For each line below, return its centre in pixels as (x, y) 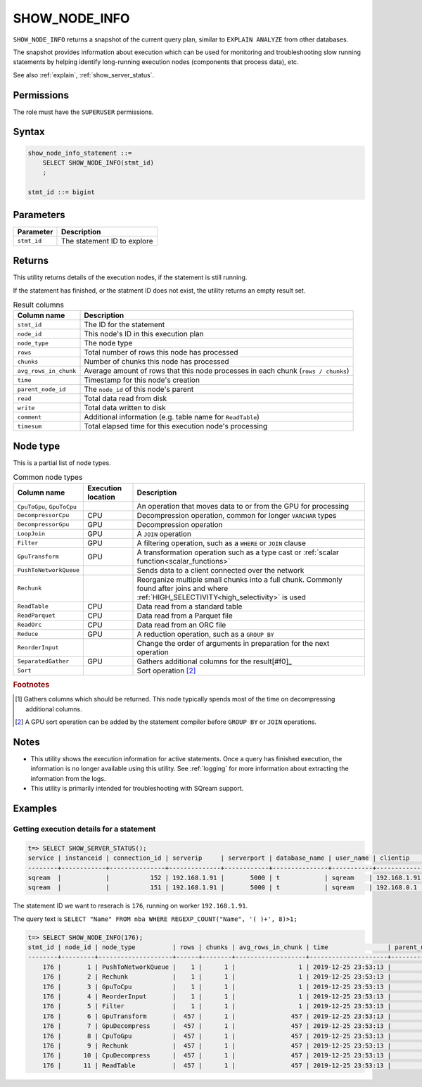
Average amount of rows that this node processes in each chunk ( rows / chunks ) (217, 371)
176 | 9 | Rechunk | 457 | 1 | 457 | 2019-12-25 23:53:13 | (217, 1045)
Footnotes (31, 685)
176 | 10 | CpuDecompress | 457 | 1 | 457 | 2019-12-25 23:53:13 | (217, 1056)
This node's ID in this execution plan (144, 334)
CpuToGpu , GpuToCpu (47, 506)
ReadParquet (36, 616)
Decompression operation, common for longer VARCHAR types (237, 515)
